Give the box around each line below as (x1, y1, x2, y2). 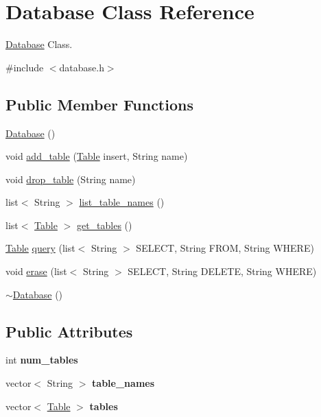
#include (5, 60, 44, 74)
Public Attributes (5, 320, 133, 342)
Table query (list (5, 241, 75, 255)
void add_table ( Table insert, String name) (5, 149, 188, 163)
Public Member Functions (5, 93, 193, 115)
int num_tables (5, 353, 78, 367)
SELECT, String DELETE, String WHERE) (128, 264, 317, 278)
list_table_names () (79, 195, 165, 209)
